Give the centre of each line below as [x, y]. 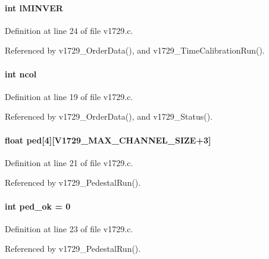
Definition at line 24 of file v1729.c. [69, 30]
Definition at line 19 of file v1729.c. [69, 96]
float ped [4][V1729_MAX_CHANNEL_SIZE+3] [108, 140]
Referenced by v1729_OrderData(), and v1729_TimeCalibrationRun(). [135, 50]
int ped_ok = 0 [38, 206]
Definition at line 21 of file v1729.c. [69, 162]
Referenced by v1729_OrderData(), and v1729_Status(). [109, 116]
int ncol [21, 74]
